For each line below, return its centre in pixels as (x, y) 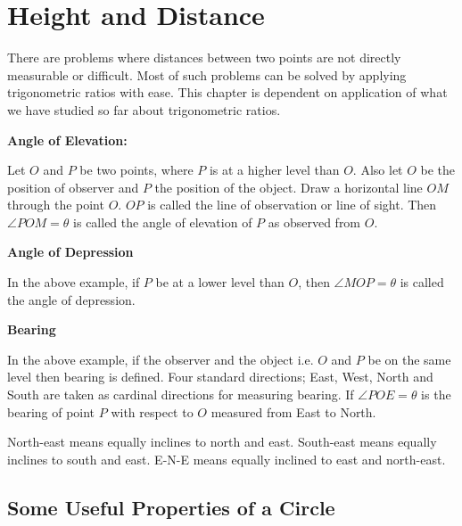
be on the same (409, 359)
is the (436, 394)
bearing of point (51, 411)
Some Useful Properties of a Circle (171, 507)
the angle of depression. (71, 299)
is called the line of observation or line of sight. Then (292, 205)
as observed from (314, 222)
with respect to (152, 411)
